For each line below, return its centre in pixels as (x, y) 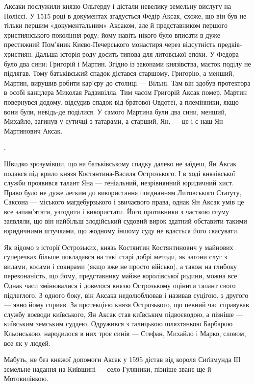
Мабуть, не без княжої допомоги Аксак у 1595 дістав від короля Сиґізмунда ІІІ (122, 359)
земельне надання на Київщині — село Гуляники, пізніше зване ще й (108, 369)
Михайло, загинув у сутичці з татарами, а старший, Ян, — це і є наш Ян (114, 121)
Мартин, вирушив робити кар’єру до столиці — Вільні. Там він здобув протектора (127, 82)
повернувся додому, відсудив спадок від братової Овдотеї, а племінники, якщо (121, 102)
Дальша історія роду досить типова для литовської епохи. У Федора (137, 54)
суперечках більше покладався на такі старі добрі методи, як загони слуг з (115, 257)
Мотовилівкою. (26, 378)
